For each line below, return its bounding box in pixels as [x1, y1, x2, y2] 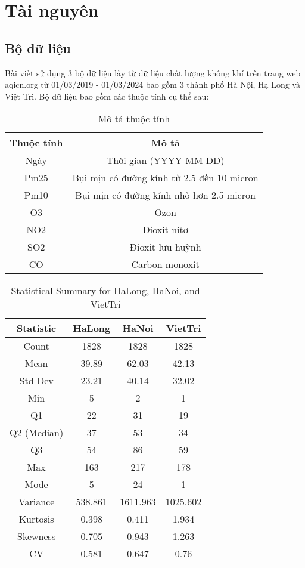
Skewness [17, 529, 56, 544]
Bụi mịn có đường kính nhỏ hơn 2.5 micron [75, 188, 256, 202]
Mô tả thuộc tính [98, 112, 170, 126]
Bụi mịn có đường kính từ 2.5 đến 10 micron [72, 171, 259, 185]
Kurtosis [18, 512, 54, 526]
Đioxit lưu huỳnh [129, 240, 201, 254]
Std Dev [19, 373, 54, 388]
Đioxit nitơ [142, 223, 188, 237]
